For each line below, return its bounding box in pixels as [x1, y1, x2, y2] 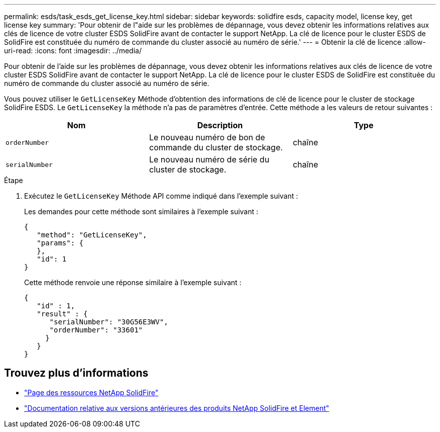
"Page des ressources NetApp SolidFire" [24, 388, 159, 397]
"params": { [37, 239, 84, 247]
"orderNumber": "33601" [49, 326, 143, 334]
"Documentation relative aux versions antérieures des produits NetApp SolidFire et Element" [24, 403, 329, 412]
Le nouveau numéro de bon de [149, 132, 265, 142]
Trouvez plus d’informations [4, 367, 149, 380]
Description [197, 120, 243, 130]
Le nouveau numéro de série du [149, 154, 270, 164]
